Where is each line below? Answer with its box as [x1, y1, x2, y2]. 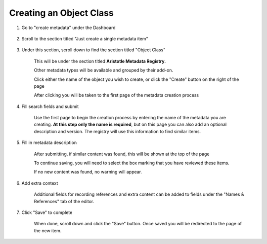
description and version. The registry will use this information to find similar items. [34, 128, 201, 134]
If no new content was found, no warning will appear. [34, 169, 142, 175]
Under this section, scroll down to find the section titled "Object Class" [21, 47, 166, 53]
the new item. [34, 227, 62, 234]
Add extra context [21, 180, 58, 186]
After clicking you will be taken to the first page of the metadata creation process [34, 92, 199, 98]
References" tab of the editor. [34, 198, 94, 204]
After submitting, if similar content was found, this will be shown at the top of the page [34, 151, 210, 157]
